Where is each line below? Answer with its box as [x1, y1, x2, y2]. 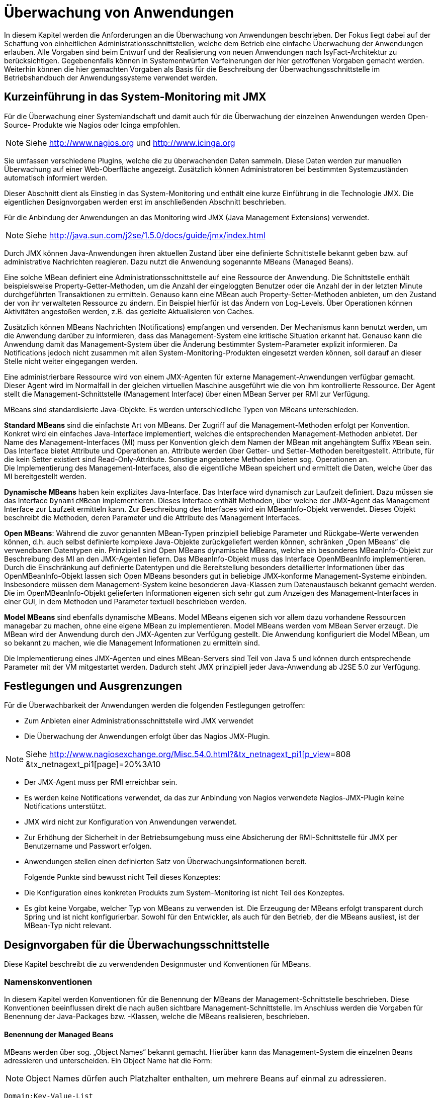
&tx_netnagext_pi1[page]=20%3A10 [26, 759, 161, 770]
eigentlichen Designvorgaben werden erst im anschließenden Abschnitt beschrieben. [4, 197, 286, 206]
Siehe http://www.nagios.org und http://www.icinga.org [26, 137, 235, 148]
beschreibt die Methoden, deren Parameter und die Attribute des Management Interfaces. [4, 513, 301, 522]
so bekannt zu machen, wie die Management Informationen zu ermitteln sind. [4, 638, 260, 647]
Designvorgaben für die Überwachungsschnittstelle [4, 938, 270, 951]
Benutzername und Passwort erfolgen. [24, 842, 152, 851]
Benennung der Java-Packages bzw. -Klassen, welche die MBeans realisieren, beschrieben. [4, 1012, 310, 1021]
